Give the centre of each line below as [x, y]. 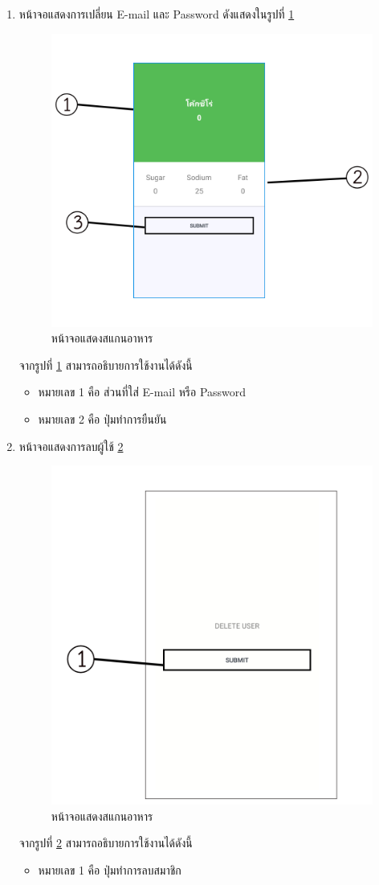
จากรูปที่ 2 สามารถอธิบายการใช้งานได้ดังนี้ [106, 843]
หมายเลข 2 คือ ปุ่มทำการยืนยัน [102, 419]
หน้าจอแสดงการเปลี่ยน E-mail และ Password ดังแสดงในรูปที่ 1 [157, 14]
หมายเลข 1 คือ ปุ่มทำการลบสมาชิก [110, 869]
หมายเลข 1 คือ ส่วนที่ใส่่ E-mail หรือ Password [142, 392]
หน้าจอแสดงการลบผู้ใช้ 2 [71, 446]
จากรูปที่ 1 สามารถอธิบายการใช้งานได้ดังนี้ [106, 365]
